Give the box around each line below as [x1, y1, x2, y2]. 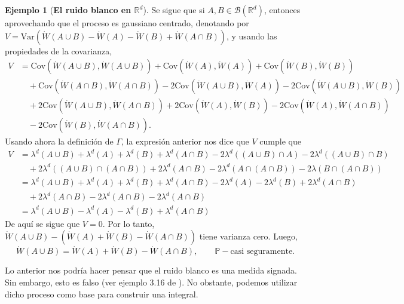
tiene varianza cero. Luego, [199, 230, 298, 242]
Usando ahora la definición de [5, 135, 114, 148]
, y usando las [226, 29, 277, 42]
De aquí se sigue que [5, 217, 80, 229]
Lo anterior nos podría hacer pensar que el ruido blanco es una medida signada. [5, 264, 297, 277]
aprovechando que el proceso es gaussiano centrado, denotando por [5, 17, 249, 29]
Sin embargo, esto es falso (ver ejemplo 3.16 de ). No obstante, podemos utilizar [5, 275, 298, 288]
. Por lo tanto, [102, 217, 155, 229]
